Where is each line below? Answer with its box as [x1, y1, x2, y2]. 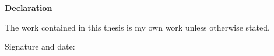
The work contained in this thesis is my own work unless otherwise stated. [5, 21, 270, 33]
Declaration [5, 2, 52, 13]
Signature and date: [5, 40, 75, 53]
